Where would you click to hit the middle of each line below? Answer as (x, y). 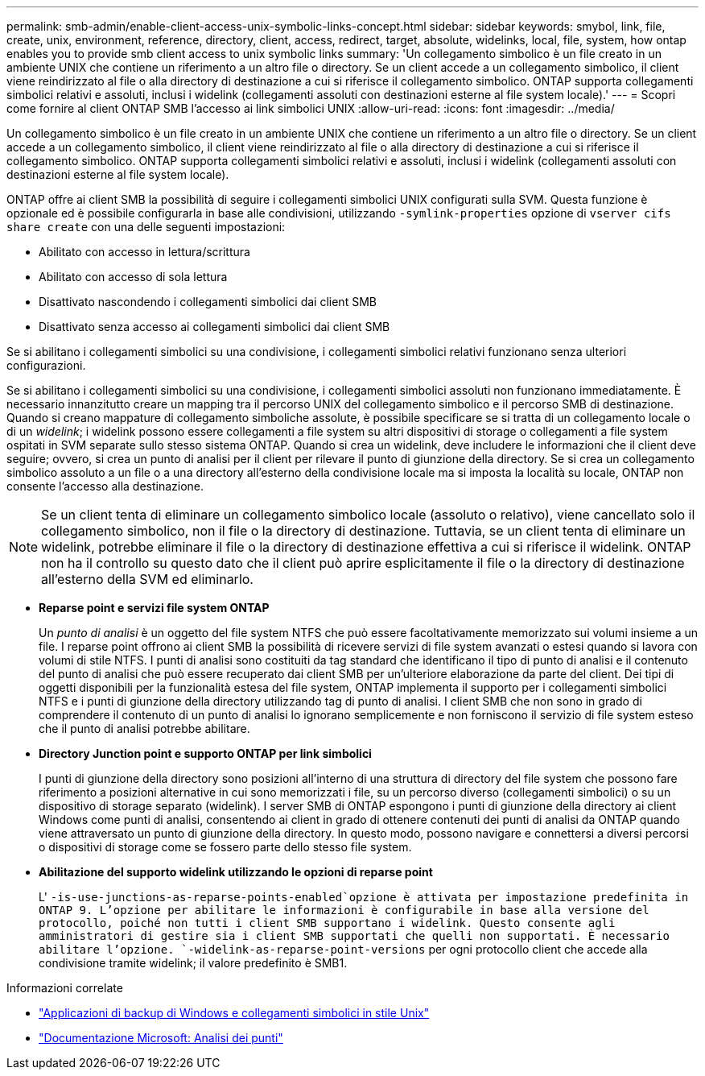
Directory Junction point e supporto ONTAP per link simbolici (205, 753)
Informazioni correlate (65, 988)
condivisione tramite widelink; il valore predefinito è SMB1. (193, 963)
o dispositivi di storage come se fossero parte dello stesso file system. (225, 847)
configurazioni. (46, 365)
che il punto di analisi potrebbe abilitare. (144, 728)
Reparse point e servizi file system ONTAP (154, 608)
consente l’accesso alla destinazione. (105, 486)
